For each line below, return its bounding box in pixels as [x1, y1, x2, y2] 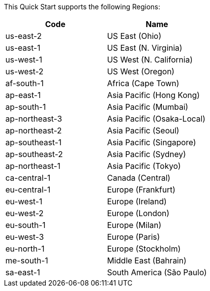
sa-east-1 [5, 267, 40, 277]
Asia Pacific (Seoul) [107, 126, 180, 135]
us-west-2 [5, 66, 44, 76]
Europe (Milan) [107, 220, 162, 230]
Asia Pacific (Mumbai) [107, 102, 188, 112]
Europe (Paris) [107, 232, 160, 242]
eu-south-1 [5, 220, 46, 230]
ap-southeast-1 [5, 137, 62, 147]
